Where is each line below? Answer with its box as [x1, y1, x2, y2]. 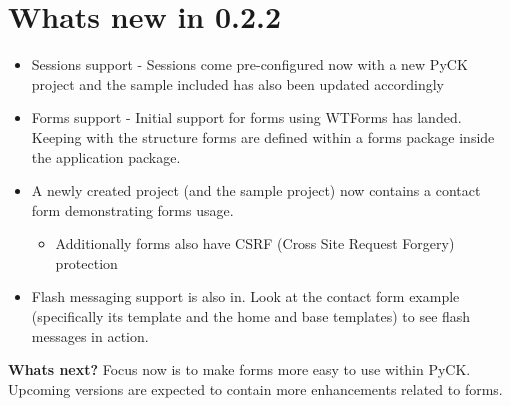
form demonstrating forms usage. [31, 199, 234, 220]
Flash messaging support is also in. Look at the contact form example [31, 286, 460, 307]
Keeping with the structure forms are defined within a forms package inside [31, 126, 495, 147]
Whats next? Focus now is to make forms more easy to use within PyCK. [8, 359, 471, 380]
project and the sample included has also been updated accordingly [31, 73, 444, 94]
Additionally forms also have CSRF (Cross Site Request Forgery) [55, 233, 455, 254]
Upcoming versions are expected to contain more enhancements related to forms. [8, 378, 503, 399]
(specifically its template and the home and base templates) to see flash [31, 306, 471, 327]
